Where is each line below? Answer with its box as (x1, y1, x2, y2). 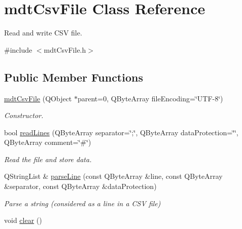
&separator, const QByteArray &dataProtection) (4, 181, 157, 192)
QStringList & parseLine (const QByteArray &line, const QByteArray (4, 171, 223, 181)
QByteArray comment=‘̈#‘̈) (4, 137, 91, 147)
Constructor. (4, 110, 44, 121)
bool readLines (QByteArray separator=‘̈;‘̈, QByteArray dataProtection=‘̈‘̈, (4, 127, 238, 137)
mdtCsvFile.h (44, 44, 86, 55)
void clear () (4, 215, 42, 225)
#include (4, 44, 32, 55)
